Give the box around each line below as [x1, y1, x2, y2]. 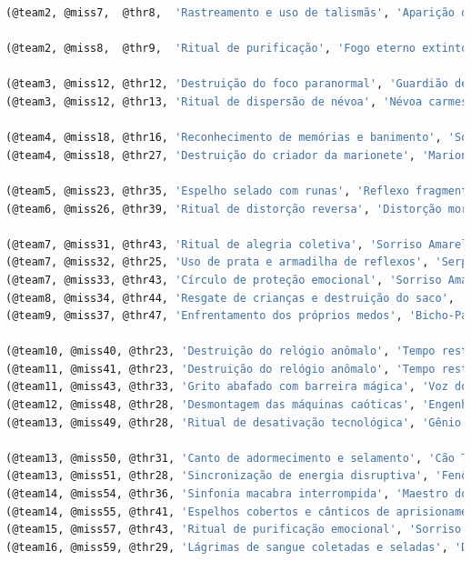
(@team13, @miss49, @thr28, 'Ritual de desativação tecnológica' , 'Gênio [5, 416, 462, 429]
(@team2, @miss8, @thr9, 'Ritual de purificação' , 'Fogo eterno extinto [5, 42, 468, 55]
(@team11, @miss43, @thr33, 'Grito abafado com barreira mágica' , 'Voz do [5, 380, 468, 394]
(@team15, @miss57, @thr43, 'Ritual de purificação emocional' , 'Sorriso [5, 523, 462, 536]
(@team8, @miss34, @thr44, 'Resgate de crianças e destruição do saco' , [5, 291, 455, 305]
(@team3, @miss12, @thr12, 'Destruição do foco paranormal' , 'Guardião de [5, 77, 468, 91]
